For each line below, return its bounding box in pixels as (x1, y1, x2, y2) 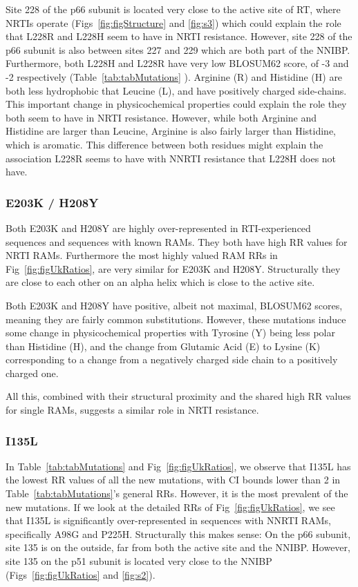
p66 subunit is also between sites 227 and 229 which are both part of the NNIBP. (6, 42, 350, 57)
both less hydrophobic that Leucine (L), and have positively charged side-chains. (6, 83, 347, 97)
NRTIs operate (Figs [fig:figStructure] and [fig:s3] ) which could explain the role (6, 15, 341, 30)
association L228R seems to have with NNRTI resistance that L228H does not (6, 151, 337, 165)
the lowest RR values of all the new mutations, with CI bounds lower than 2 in (6, 472, 341, 487)
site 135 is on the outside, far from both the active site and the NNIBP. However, (6, 540, 350, 555)
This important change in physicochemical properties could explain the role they (6, 97, 347, 111)
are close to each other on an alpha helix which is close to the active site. (6, 275, 315, 289)
